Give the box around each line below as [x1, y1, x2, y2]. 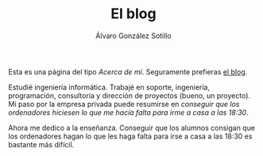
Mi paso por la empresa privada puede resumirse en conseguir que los [8, 99, 240, 108]
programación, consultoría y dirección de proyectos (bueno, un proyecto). [8, 90, 251, 100]
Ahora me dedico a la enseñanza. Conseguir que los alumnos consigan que [8, 123, 256, 132]
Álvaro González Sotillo [95, 31, 172, 40]
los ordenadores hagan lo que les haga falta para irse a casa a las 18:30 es [8, 131, 253, 141]
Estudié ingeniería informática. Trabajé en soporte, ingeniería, [8, 82, 211, 92]
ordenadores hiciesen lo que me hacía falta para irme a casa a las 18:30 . [8, 108, 249, 117]
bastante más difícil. [8, 139, 75, 149]
